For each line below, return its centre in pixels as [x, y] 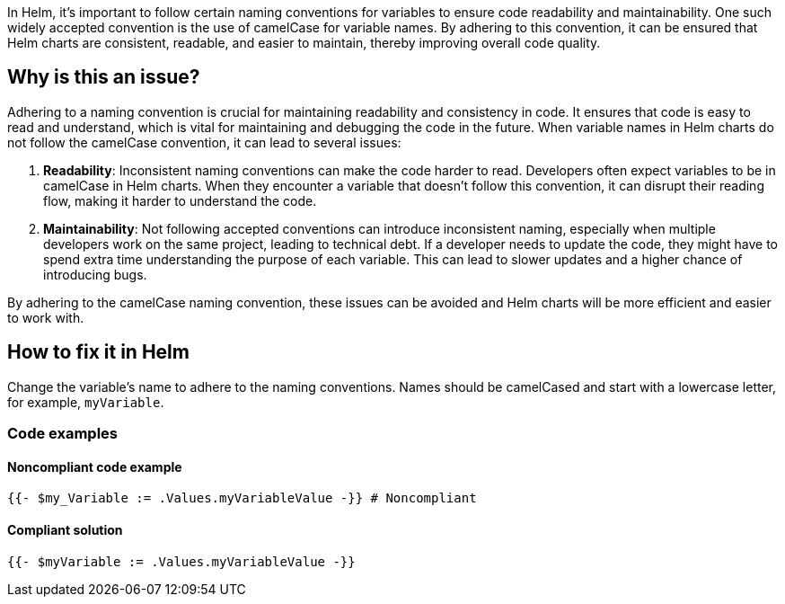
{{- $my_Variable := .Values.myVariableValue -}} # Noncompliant [242, 498]
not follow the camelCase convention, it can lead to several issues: [204, 142]
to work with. [46, 317]
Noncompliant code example [95, 466]
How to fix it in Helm [98, 352]
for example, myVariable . [86, 402]
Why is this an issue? [104, 77]
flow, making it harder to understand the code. [180, 200]
